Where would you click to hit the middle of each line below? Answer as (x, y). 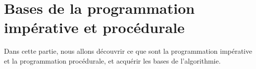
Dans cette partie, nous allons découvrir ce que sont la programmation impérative (128, 51)
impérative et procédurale (94, 27)
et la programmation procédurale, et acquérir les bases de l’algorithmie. (112, 60)
